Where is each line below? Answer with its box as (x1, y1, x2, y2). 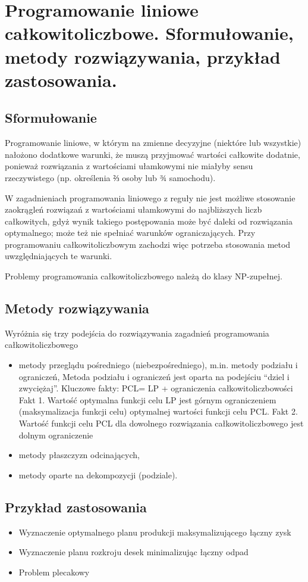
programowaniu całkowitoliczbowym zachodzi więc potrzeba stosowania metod (5, 238, 291, 250)
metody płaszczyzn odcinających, (18, 449, 140, 461)
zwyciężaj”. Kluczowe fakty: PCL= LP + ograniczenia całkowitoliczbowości (18, 382, 293, 394)
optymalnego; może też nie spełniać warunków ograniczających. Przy (5, 226, 256, 239)
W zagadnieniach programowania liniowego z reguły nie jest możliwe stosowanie (5, 191, 296, 204)
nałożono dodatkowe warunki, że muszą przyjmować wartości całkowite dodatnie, (5, 148, 300, 160)
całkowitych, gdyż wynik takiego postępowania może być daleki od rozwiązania (5, 214, 293, 227)
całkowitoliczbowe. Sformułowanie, (5, 21, 294, 45)
